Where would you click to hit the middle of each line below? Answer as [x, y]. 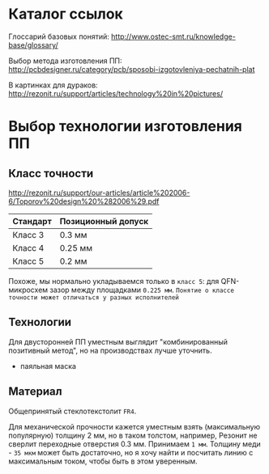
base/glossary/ [33, 44]
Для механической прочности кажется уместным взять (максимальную [134, 426]
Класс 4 [28, 248]
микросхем [28, 290]
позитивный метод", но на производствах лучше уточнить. [110, 350]
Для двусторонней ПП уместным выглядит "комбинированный [118, 341]
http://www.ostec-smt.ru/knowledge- [173, 36]
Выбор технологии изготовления [126, 127]
